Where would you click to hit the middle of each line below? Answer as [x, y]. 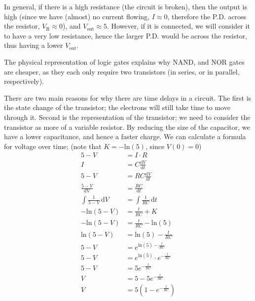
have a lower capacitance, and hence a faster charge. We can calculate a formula [125, 136]
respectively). [24, 81]
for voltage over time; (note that [53, 146]
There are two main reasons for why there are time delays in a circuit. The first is [128, 97]
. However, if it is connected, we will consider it [178, 26]
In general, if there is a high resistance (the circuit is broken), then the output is [126, 6]
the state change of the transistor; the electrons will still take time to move [117, 107]
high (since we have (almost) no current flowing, [77, 16]
